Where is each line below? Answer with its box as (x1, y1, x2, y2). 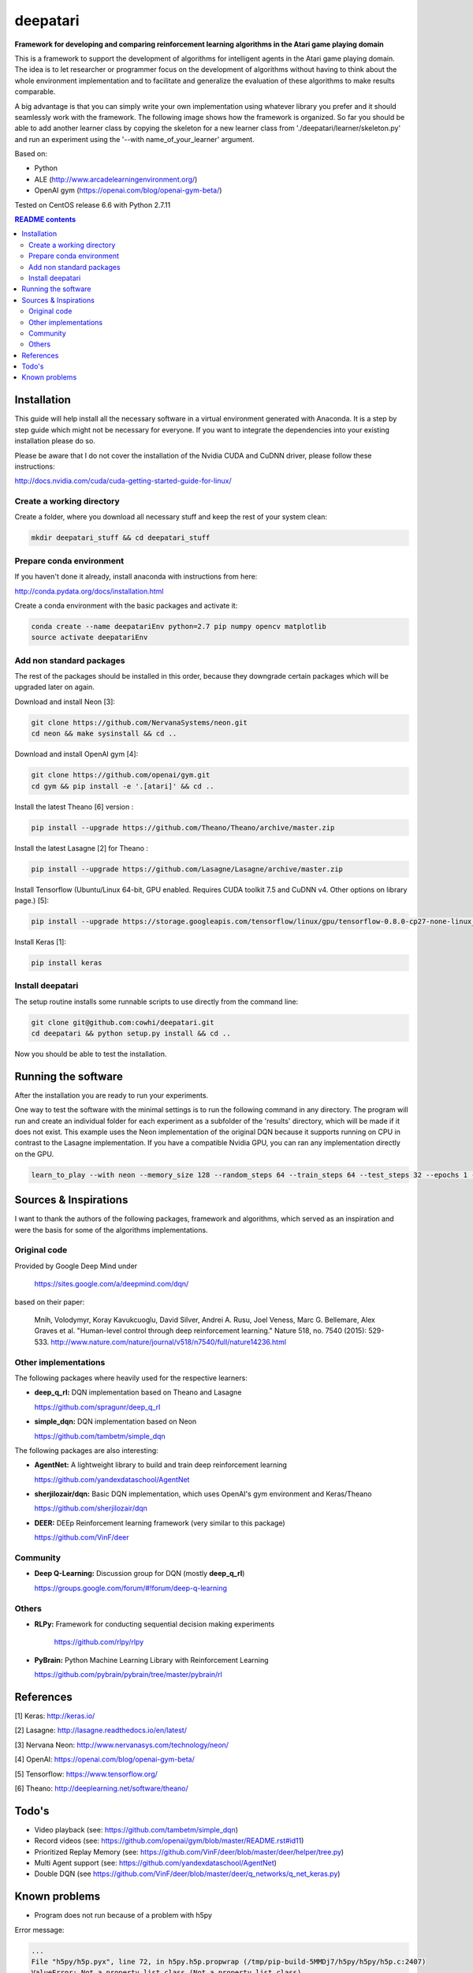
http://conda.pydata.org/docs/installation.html (14, 586, 164, 596)
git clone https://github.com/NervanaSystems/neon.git (31, 718, 248, 727)
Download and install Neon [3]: (14, 697, 116, 706)
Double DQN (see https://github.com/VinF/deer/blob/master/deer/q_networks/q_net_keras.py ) (34, 1869, 341, 1878)
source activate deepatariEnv (31, 633, 148, 642)
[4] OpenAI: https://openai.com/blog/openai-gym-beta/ (14, 1754, 195, 1764)
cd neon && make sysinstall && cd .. (31, 729, 177, 738)
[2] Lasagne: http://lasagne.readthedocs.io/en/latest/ (14, 1725, 187, 1735)
